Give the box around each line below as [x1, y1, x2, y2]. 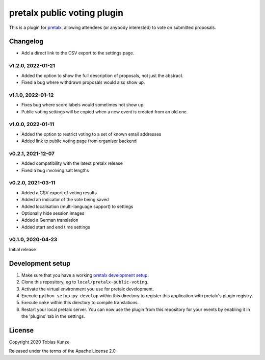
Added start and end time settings [21, 224, 90, 230]
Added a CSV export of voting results [21, 189, 97, 196]
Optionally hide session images [21, 210, 84, 216]
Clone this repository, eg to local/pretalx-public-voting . [21, 279, 149, 285]
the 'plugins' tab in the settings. [21, 313, 85, 319]
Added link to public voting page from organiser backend [21, 138, 137, 144]
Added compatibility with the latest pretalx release [21, 160, 123, 166]
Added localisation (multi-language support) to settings [21, 204, 133, 209]
